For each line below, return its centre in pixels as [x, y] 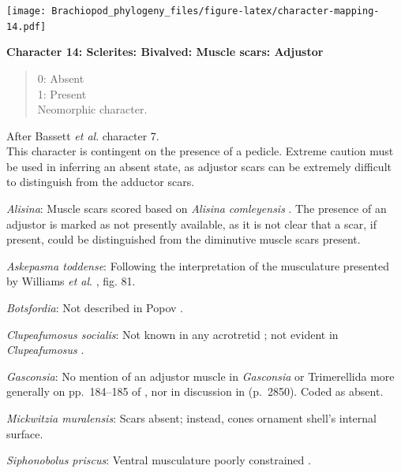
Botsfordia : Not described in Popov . [95, 308]
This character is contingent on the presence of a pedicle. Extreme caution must [200, 151]
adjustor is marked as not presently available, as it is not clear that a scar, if [191, 223]
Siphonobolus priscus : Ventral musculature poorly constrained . [159, 460]
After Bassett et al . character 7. [83, 135]
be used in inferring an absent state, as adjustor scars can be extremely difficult [199, 166]
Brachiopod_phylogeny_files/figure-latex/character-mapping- [215, 11]
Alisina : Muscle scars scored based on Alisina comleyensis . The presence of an [197, 209]
